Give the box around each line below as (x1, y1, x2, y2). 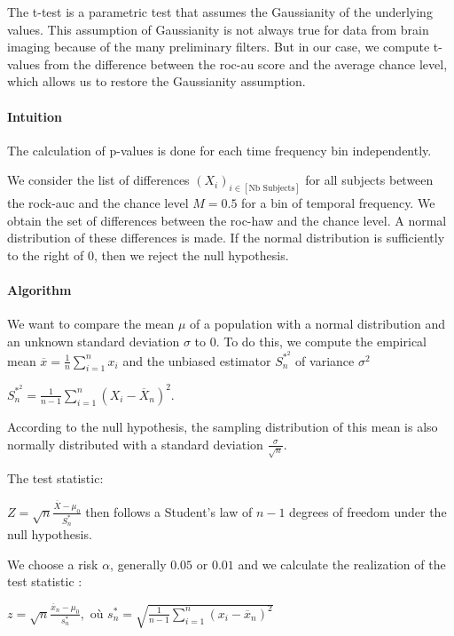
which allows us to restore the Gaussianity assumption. (7, 72, 306, 91)
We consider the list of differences (7, 171, 190, 189)
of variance (295, 351, 355, 370)
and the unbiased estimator (122, 351, 271, 370)
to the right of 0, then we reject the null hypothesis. (7, 246, 289, 264)
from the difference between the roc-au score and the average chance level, (43, 54, 448, 73)
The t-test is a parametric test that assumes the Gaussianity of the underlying (7, 3, 433, 20)
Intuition (7, 107, 62, 125)
